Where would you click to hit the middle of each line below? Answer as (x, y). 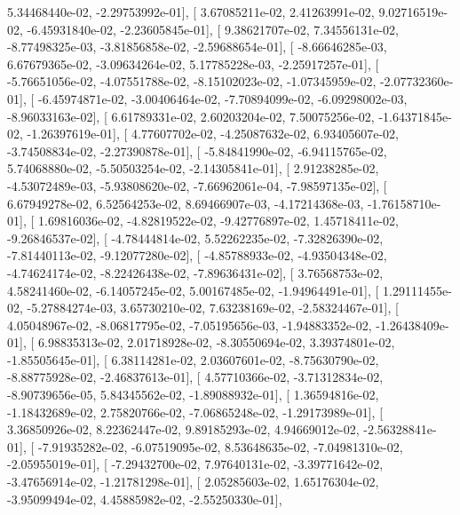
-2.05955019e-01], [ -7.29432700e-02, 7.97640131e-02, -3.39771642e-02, (195, 464)
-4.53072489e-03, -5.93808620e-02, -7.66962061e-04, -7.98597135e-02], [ (197, 185)
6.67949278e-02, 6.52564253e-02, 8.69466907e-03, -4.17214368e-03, (186, 203)
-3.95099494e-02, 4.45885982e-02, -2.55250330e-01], (145, 499)
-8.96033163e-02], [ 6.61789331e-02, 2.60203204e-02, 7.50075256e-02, (191, 116)
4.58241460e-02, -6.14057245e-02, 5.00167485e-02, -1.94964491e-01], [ (193, 290)
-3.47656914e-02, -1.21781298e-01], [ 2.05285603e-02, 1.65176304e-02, (193, 482)
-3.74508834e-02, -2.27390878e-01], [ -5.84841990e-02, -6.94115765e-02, (197, 151)
